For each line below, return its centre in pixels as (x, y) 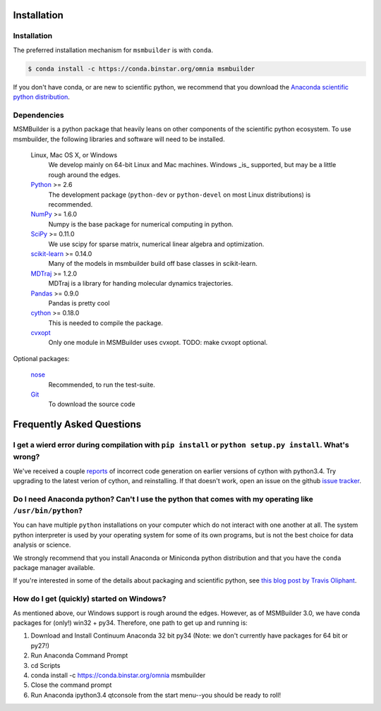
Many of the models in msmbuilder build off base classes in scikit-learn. (153, 264)
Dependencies (39, 115)
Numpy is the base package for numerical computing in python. (141, 224)
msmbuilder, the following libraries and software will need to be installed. (119, 139)
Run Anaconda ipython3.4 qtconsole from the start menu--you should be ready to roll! (156, 695)
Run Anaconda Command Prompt (79, 655)
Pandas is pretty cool (79, 303)
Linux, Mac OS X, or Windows (74, 155)
